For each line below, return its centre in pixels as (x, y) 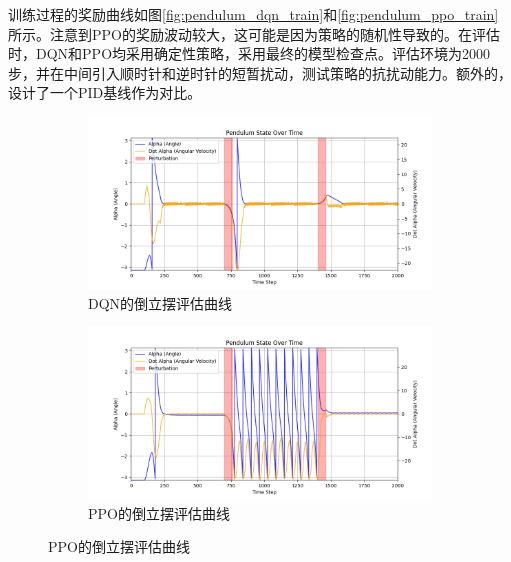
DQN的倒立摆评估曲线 (160, 302)
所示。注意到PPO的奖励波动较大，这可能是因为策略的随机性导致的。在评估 (254, 33)
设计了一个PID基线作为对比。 (105, 92)
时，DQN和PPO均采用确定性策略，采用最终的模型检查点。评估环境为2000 (249, 53)
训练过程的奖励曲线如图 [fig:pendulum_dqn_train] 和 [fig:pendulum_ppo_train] (253, 14)
